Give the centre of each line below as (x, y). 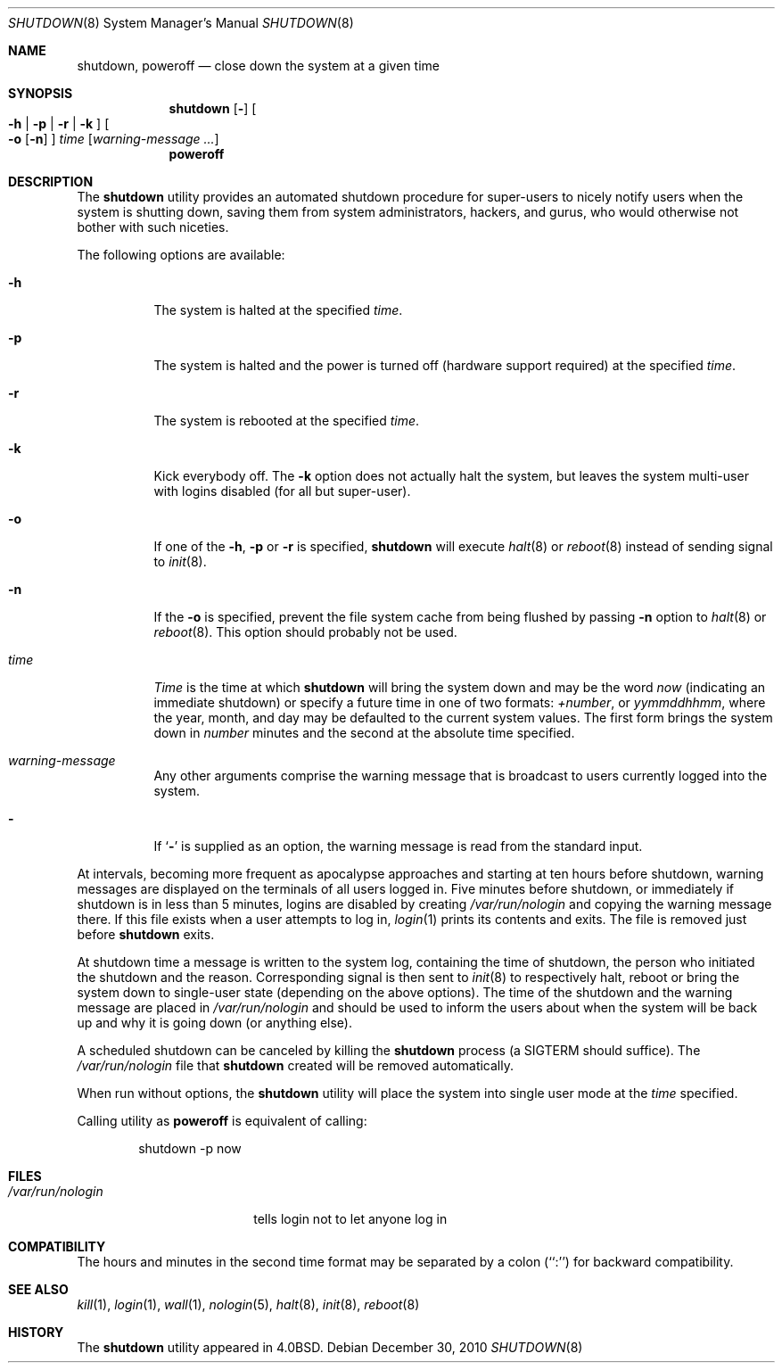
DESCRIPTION (51, 182)
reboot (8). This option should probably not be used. (305, 632)
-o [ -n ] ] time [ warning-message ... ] (114, 139)
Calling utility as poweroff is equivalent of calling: (222, 1121)
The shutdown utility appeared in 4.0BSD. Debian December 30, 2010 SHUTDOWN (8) (330, 1347)
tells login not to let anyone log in (350, 1219)
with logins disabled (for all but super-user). (282, 491)
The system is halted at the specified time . (278, 310)
